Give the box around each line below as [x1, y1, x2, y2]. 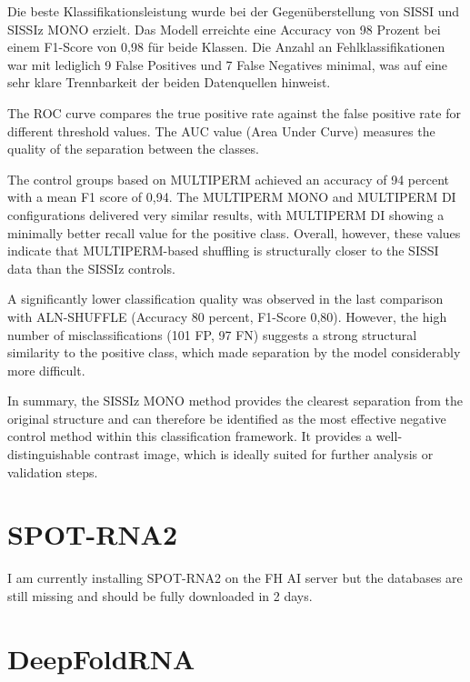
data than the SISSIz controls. [7, 258, 175, 277]
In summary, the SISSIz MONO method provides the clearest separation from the [7, 391, 464, 410]
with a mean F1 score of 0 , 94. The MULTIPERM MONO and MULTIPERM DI [7, 187, 456, 206]
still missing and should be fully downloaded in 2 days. [7, 586, 313, 605]
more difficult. [7, 360, 85, 379]
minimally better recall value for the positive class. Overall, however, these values [7, 223, 461, 242]
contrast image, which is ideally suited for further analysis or [94, 445, 434, 464]
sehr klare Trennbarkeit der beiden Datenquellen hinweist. [7, 73, 331, 92]
